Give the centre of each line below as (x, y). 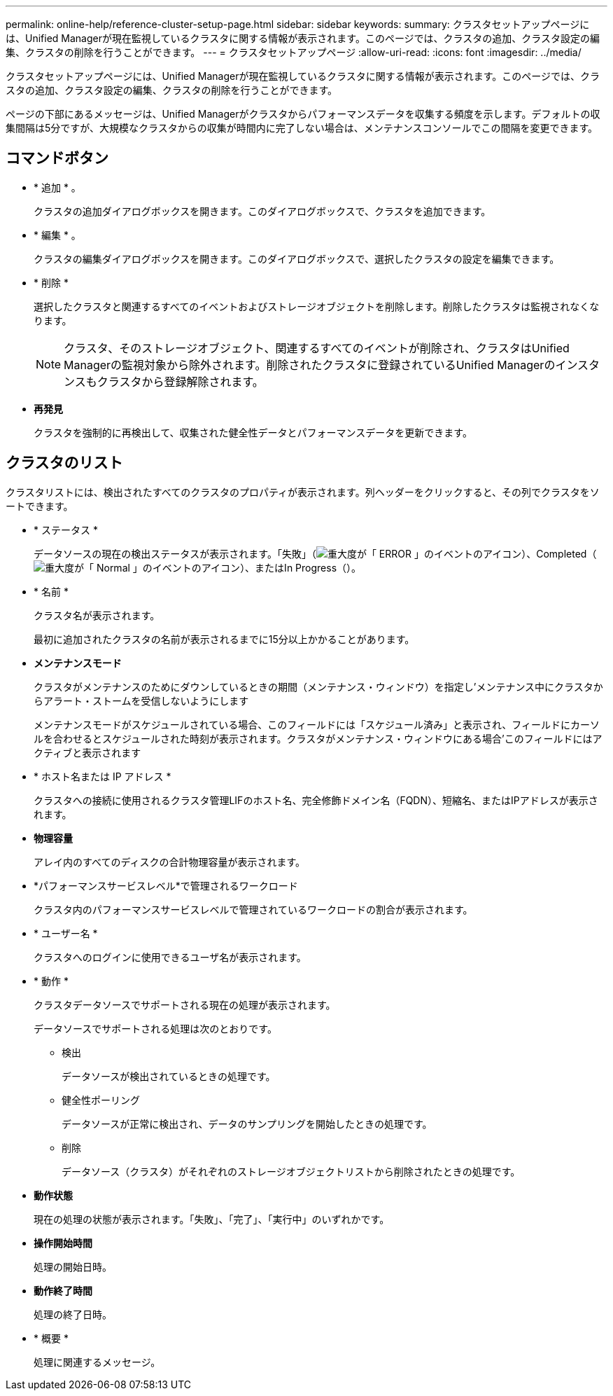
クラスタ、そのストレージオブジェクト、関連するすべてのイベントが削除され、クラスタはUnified (317, 348)
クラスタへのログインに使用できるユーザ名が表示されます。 (170, 957)
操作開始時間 (63, 1243)
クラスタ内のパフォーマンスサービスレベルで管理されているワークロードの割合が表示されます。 (253, 909)
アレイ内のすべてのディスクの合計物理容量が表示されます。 (170, 862)
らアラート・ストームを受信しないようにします (141, 700)
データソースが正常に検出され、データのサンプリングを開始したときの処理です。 (247, 1124)
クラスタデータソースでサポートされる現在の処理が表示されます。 (185, 1004)
